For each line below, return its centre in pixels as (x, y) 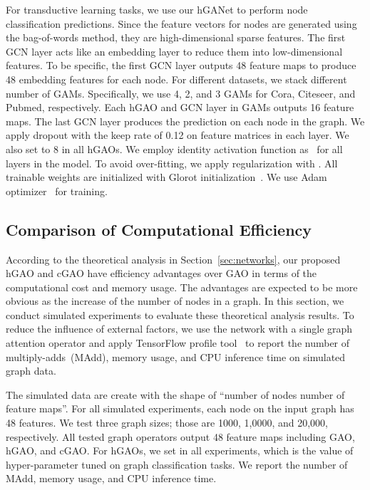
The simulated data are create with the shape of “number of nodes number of (175, 394)
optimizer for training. (57, 191)
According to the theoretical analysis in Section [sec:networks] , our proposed (173, 259)
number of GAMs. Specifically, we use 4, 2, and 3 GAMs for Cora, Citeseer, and (181, 93)
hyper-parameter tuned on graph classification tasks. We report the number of (177, 464)
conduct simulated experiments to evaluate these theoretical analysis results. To (180, 314)
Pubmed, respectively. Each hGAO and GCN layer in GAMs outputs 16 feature (180, 107)
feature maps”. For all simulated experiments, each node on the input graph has (180, 408)
